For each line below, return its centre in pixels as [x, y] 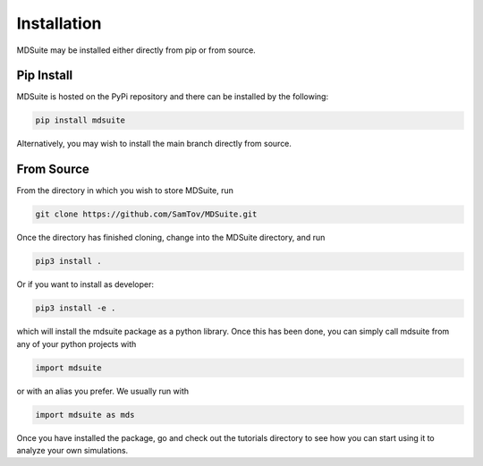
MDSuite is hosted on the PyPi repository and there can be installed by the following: [173, 97]
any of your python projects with [76, 343]
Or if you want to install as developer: [85, 284]
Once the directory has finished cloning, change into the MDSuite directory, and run [171, 238]
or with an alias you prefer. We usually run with [103, 391]
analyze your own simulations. [72, 450]
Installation [59, 23]
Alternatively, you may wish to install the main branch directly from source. [154, 144]
